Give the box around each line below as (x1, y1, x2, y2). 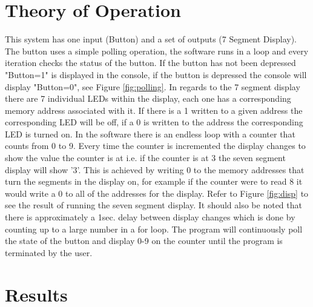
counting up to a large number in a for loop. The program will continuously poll (5, 222, 303, 235)
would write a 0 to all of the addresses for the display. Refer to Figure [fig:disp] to (5, 187, 309, 199)
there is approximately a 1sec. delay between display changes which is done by (5, 211, 295, 223)
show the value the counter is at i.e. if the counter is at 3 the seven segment (5, 151, 286, 164)
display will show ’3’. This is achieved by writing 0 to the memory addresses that (5, 163, 305, 176)
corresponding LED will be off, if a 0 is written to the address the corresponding (5, 116, 303, 128)
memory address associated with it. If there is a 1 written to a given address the (5, 104, 303, 116)
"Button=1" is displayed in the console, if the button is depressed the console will (5, 68, 307, 81)
